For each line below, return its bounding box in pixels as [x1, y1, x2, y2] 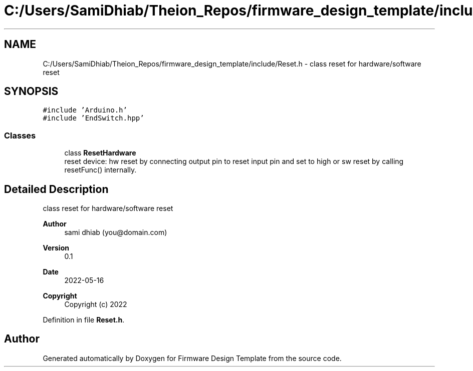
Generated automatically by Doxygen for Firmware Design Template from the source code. [43, 353, 342, 362]
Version [43, 243, 69, 252]
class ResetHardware [64, 148, 136, 157]
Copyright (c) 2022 [64, 300, 127, 309]
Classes [4, 130, 36, 140]
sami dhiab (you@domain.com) [64, 228, 167, 237]
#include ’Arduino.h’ [43, 106, 127, 114]
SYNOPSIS [4, 85, 59, 98]
